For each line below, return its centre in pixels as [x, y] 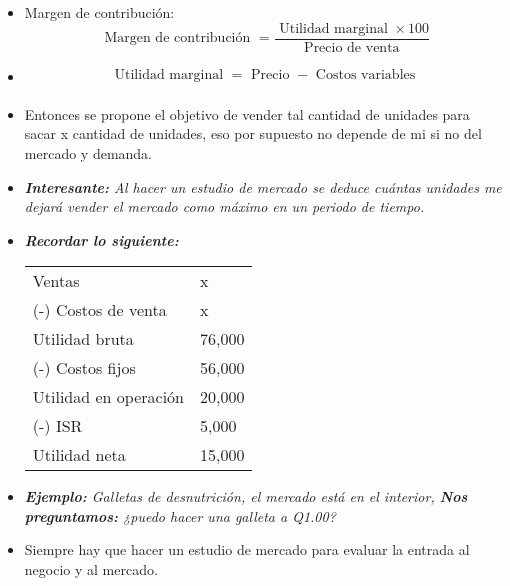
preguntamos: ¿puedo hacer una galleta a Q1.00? [180, 515]
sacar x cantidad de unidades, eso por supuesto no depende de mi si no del [253, 133]
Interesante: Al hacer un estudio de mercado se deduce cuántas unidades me [263, 186]
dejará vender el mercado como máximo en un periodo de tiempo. [224, 206]
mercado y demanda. [88, 152]
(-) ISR [57, 426]
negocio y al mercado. [91, 569]
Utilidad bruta [83, 339]
